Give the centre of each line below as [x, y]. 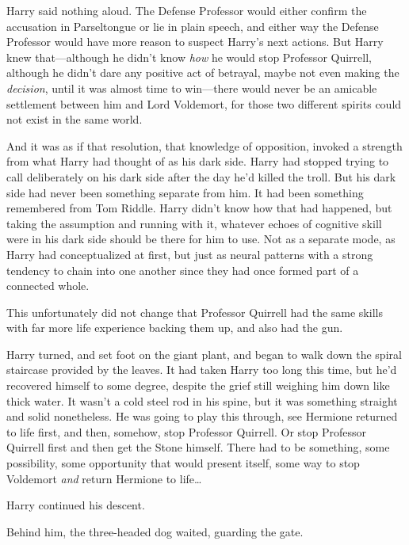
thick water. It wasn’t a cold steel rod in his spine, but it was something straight [202, 400]
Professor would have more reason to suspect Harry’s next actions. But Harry [195, 42]
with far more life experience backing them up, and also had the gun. [175, 328]
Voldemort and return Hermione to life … [104, 478]
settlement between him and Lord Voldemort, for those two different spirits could [204, 103]
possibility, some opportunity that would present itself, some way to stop [183, 463]
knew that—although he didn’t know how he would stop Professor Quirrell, [189, 57]
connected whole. [48, 286]
